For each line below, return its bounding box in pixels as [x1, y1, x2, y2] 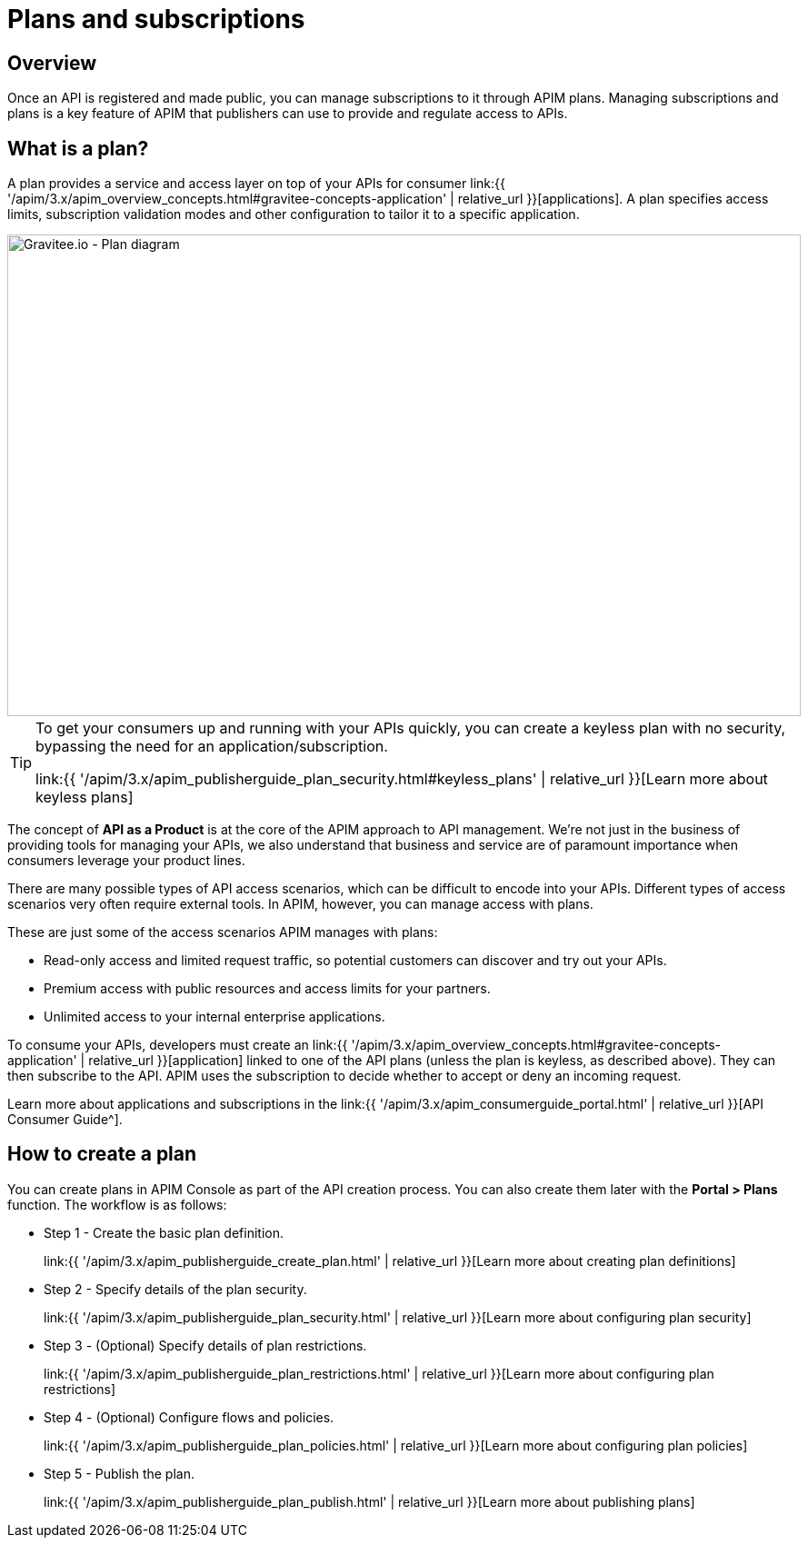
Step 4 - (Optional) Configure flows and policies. [44, 1409, 334, 1425]
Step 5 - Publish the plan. [44, 1465, 195, 1481]
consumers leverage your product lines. [7, 852, 245, 869]
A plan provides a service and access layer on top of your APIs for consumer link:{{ [7, 175, 505, 192]
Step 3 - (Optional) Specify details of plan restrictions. [44, 1337, 367, 1353]
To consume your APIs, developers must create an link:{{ [7, 1037, 348, 1053]
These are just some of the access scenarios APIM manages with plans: [7, 924, 438, 941]
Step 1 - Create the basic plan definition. [44, 1224, 284, 1241]
